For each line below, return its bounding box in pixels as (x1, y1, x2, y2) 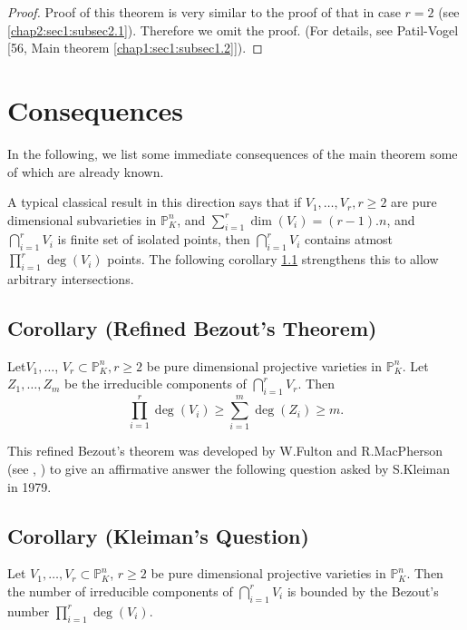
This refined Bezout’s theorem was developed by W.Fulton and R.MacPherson (7, 441, 443, 460)
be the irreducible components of (64, 374, 247, 393)
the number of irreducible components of (7, 581, 233, 600)
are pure (391, 192, 437, 212)
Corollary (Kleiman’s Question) (7, 521, 309, 549)
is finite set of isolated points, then (57, 230, 250, 249)
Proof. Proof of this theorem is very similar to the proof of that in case (7, 3, 401, 21)
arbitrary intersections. (7, 270, 134, 289)
